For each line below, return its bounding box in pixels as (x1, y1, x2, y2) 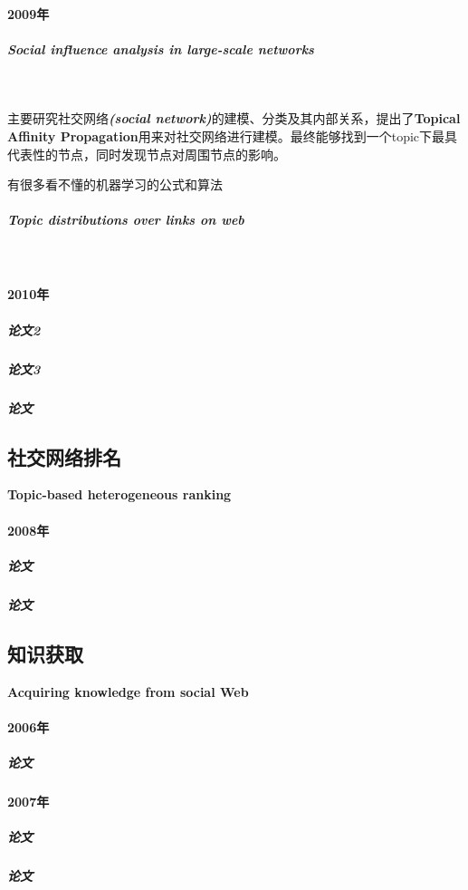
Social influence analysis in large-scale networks (7, 39, 314, 58)
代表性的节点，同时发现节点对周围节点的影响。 (7, 144, 286, 163)
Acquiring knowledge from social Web (7, 682, 249, 701)
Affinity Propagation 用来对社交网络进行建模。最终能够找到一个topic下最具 (7, 126, 458, 145)
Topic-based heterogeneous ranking (7, 485, 232, 504)
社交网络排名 (7, 442, 121, 470)
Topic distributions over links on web (7, 210, 244, 229)
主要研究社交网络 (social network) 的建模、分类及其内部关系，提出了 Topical (7, 109, 461, 128)
